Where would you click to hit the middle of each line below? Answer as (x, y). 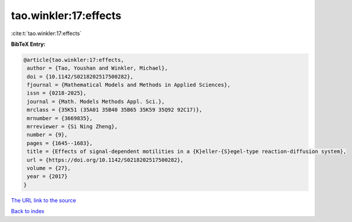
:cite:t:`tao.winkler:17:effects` (46, 33)
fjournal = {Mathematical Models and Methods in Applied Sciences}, (129, 85)
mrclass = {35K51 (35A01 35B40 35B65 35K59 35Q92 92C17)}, (115, 110)
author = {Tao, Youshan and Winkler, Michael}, (98, 68)
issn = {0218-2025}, (57, 93)
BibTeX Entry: (28, 44)
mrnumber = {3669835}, (60, 118)
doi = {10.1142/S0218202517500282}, (80, 76)
